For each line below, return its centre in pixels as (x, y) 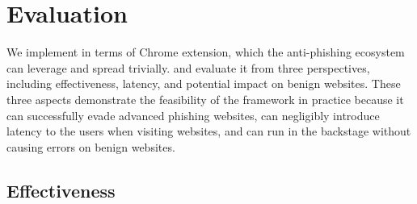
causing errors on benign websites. (91, 146)
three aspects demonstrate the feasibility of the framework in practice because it (205, 99)
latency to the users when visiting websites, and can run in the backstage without (209, 131)
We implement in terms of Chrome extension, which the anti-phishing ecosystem (206, 52)
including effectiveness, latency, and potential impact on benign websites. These (204, 83)
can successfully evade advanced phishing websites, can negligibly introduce (193, 115)
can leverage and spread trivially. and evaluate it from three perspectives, (188, 67)
